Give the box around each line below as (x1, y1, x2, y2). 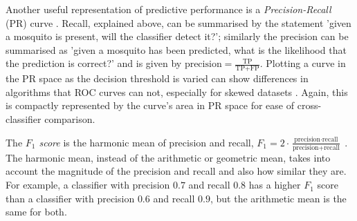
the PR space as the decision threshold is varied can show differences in (6, 71, 309, 86)
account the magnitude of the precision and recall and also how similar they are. (6, 164, 347, 178)
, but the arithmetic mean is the (210, 191, 347, 205)
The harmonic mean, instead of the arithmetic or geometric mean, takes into (6, 150, 331, 164)
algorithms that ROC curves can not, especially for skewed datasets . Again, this (6, 84, 348, 99)
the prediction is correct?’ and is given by (6, 56, 182, 70)
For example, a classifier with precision (6, 177, 170, 192)
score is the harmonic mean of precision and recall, (39, 135, 254, 149)
